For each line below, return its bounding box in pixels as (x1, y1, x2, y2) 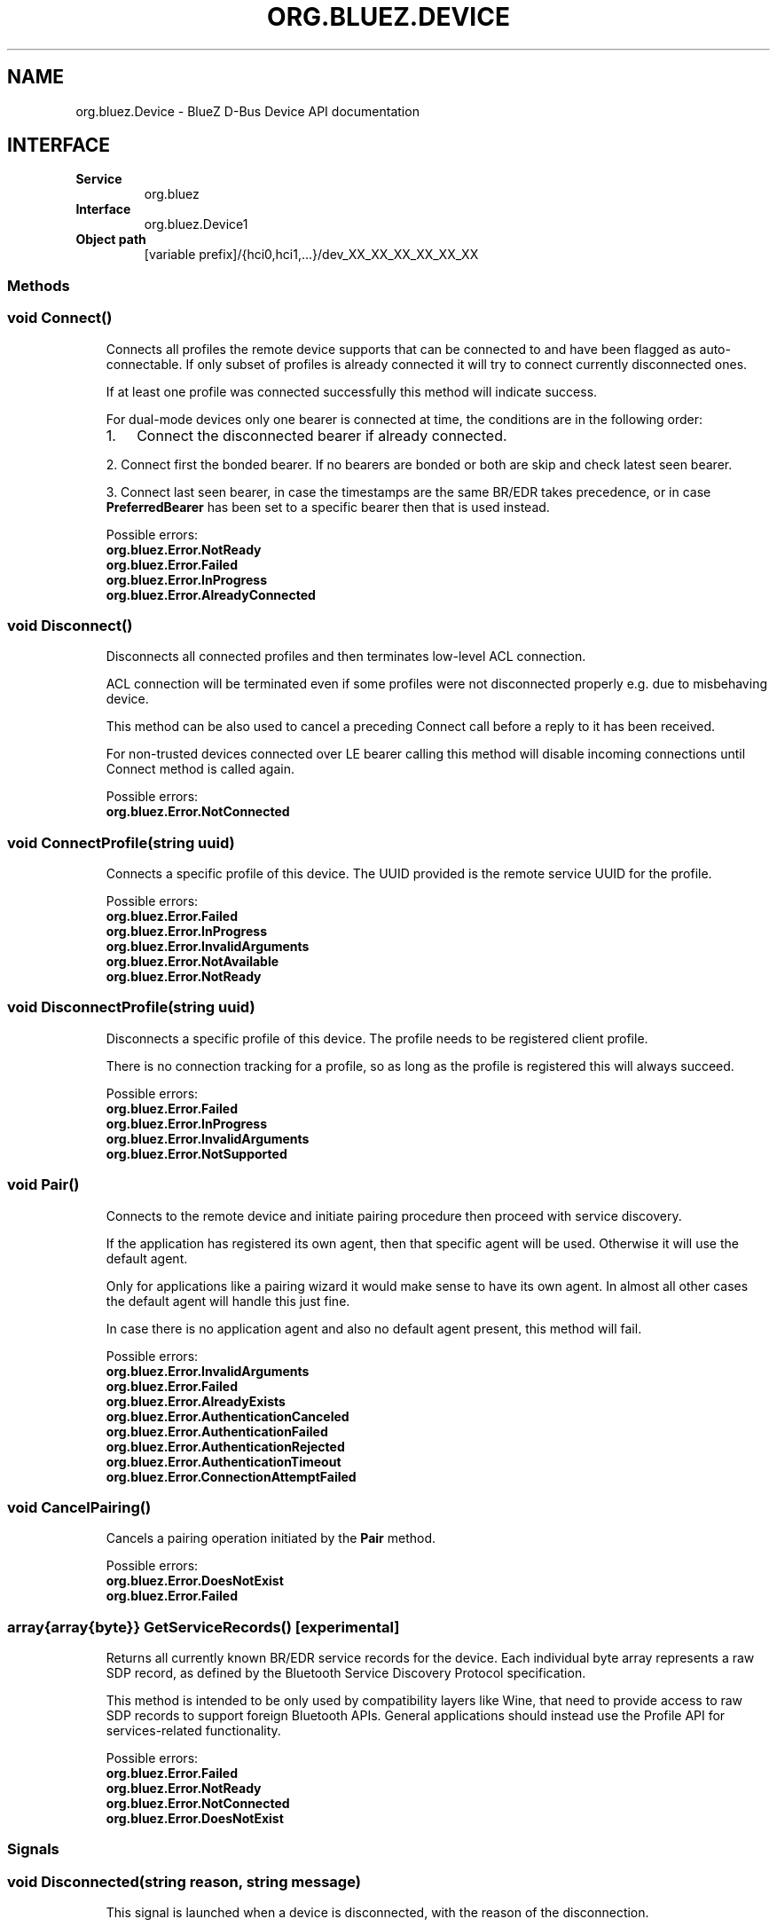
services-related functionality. (106, 1723, 281, 1739)
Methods (7, 276, 70, 295)
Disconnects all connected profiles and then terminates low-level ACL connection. (106, 649, 586, 665)
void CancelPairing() (7, 1498, 152, 1516)
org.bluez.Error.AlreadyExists (106, 1393, 286, 1409)
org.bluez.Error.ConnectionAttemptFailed (106, 1468, 357, 1484)
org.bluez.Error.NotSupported (106, 1145, 287, 1161)
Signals (7, 1840, 59, 1859)
